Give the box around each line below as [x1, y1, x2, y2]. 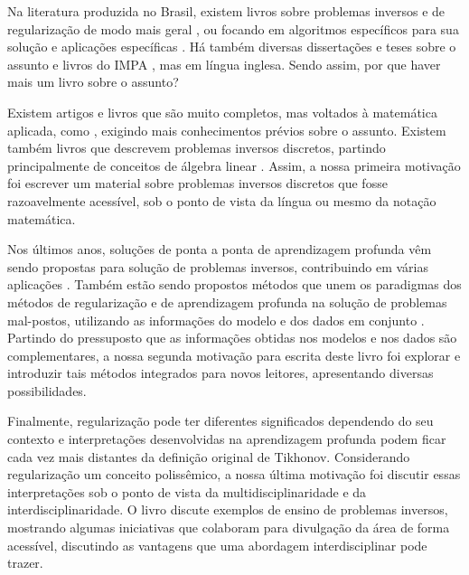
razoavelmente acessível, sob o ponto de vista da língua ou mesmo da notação [7, 191, 436, 210]
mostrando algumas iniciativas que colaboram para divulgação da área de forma [7, 518, 450, 537]
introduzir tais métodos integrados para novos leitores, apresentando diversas [7, 363, 434, 382]
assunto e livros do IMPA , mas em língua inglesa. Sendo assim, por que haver [7, 54, 441, 73]
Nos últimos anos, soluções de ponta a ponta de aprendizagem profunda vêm [7, 240, 432, 259]
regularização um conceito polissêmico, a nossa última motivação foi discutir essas [7, 465, 461, 484]
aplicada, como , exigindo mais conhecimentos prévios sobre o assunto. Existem [7, 120, 446, 139]
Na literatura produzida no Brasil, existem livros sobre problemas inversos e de [7, 2, 446, 20]
